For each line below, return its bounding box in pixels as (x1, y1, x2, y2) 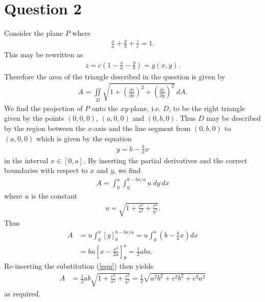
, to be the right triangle (168, 102, 245, 113)
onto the (92, 102, 118, 113)
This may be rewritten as (4, 49, 83, 59)
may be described (206, 113, 261, 123)
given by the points (4, 113, 64, 123)
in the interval (4, 155, 49, 165)
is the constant (31, 190, 78, 201)
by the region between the (4, 122, 86, 133)
